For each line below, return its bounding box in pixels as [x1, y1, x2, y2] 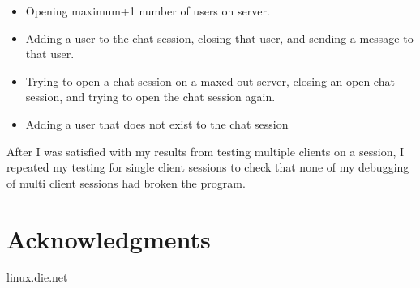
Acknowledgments [6, 222, 211, 255]
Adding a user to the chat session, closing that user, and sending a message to [25, 29, 414, 46]
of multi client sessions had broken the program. [6, 174, 246, 191]
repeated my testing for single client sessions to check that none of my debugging [6, 159, 409, 176]
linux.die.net [6, 269, 68, 286]
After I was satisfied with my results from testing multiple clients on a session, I [6, 142, 405, 159]
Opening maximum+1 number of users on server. [25, 2, 270, 19]
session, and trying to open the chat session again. [25, 88, 276, 105]
